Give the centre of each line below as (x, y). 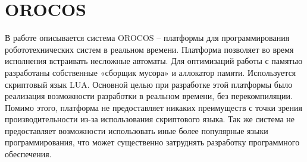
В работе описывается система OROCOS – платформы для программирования (147, 38)
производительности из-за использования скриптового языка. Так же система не (150, 119)
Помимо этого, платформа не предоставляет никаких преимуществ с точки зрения (153, 107)
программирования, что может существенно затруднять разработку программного (152, 142)
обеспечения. (28, 154)
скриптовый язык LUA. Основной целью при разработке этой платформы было (149, 84)
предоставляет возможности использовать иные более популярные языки (137, 130)
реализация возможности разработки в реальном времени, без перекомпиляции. (149, 96)
